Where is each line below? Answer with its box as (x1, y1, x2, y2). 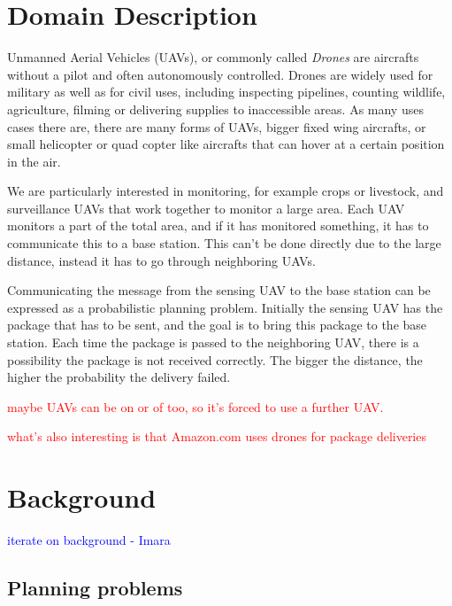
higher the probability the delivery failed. (7, 368, 231, 386)
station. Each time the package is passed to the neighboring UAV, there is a (7, 333, 419, 352)
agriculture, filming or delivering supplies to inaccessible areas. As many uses (7, 99, 424, 118)
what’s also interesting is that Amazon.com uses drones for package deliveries (7, 427, 426, 446)
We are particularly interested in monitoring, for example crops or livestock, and (7, 182, 444, 200)
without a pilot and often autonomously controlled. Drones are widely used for (7, 65, 433, 83)
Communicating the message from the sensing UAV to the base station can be (7, 281, 431, 299)
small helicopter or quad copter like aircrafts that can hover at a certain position (7, 135, 445, 153)
